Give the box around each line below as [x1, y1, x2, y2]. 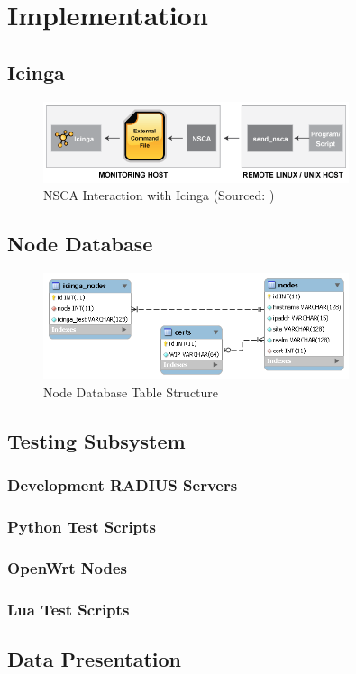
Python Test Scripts [7, 515, 156, 537]
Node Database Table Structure [43, 382, 219, 401]
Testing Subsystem [7, 426, 186, 454]
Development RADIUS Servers [7, 474, 238, 496]
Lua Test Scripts [7, 597, 130, 620]
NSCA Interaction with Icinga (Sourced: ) [43, 186, 275, 205]
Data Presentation [7, 644, 182, 672]
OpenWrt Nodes [7, 556, 127, 578]
